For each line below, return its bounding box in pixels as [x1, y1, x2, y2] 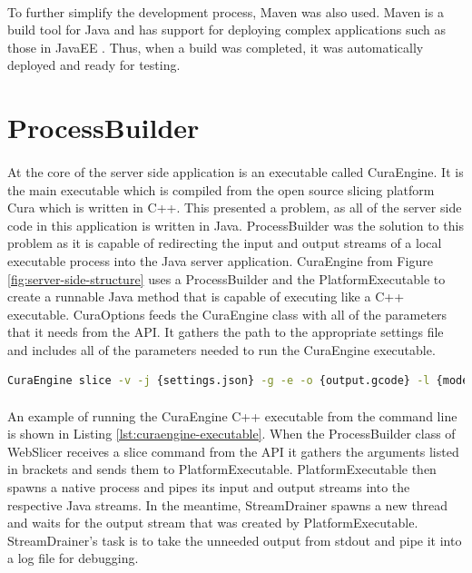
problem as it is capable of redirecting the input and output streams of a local [7, 233, 442, 252]
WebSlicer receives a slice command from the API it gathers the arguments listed [7, 441, 459, 460]
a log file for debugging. [7, 548, 139, 568]
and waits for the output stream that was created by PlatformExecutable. [7, 513, 418, 532]
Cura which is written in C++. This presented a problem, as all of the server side [7, 198, 462, 217]
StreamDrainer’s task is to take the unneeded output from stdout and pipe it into [7, 530, 462, 549]
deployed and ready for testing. [7, 55, 181, 74]
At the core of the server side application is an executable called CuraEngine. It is [7, 162, 464, 181]
